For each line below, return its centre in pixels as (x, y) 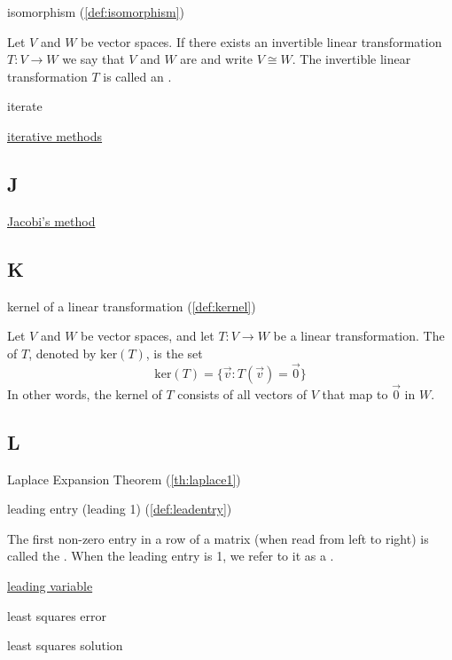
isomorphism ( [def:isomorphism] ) (96, 12)
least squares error (57, 615)
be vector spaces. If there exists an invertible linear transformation (261, 41)
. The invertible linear (351, 59)
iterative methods (55, 135)
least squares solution (65, 645)
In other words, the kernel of (85, 393)
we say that (94, 59)
